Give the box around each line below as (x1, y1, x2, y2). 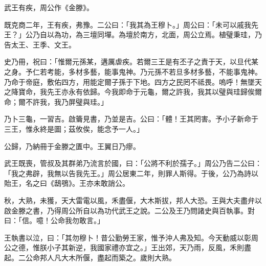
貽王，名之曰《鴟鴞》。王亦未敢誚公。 (4, 178, 129, 188)
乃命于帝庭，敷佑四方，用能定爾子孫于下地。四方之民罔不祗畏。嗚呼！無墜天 (4, 76, 262, 87)
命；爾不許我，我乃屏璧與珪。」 (4, 96, 108, 107)
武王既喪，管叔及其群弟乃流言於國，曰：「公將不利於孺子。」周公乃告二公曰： (4, 158, 262, 168)
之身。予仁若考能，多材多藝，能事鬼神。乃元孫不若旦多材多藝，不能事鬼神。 (4, 66, 262, 77)
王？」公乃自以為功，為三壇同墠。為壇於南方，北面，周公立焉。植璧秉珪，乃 (4, 29, 262, 40)
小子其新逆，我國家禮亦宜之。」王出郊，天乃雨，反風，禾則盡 (47, 242, 251, 253)
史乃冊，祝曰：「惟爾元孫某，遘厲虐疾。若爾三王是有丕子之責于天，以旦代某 (4, 56, 258, 67)
